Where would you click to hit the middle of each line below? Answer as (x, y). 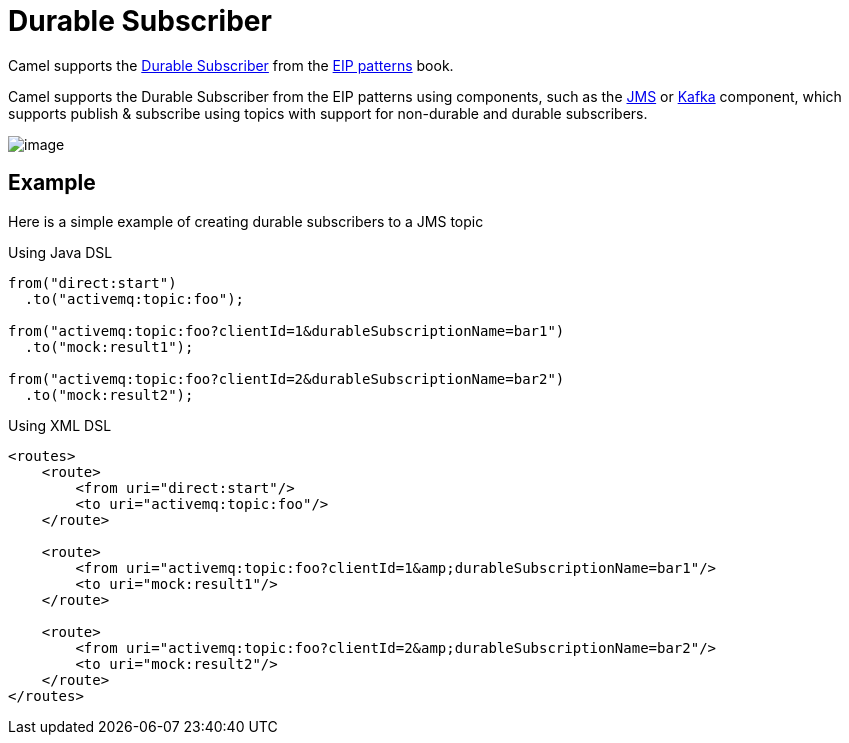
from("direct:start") (92, 282)
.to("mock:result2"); (109, 394)
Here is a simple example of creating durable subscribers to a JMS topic (246, 221)
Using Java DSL (60, 252)
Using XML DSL (60, 425)
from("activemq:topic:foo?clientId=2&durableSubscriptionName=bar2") (286, 378)
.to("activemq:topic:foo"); (134, 298)
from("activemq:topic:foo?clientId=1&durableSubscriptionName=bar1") (286, 330)
